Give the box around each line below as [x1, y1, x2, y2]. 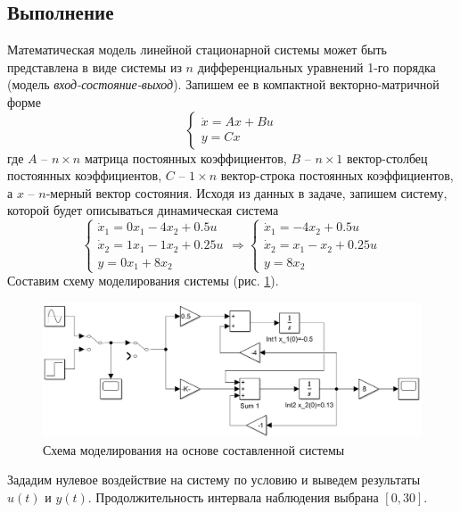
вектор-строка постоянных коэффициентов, [220, 166, 454, 185]
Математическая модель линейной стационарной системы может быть [7, 40, 387, 59]
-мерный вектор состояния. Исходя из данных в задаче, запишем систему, [45, 183, 448, 202]
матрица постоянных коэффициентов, [84, 148, 287, 167]
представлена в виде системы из [7, 57, 182, 76]
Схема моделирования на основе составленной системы [43, 440, 345, 459]
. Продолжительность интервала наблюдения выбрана [87, 487, 379, 506]
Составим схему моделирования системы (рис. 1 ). [7, 271, 279, 290]
